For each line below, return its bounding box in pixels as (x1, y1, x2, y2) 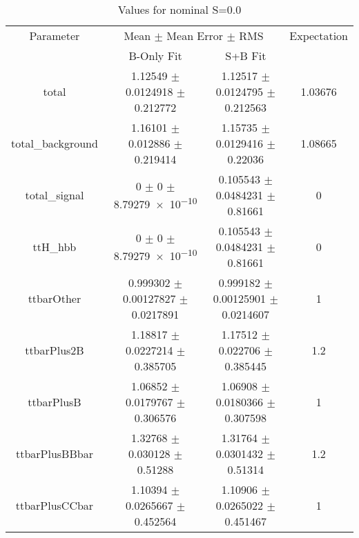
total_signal (25, 187, 84, 203)
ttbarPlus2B (25, 342, 84, 358)
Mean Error (166, 28, 224, 43)
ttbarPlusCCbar (15, 497, 94, 513)
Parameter (29, 28, 80, 43)
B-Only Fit (128, 48, 182, 63)
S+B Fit (225, 48, 266, 63)
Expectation (289, 28, 348, 43)
